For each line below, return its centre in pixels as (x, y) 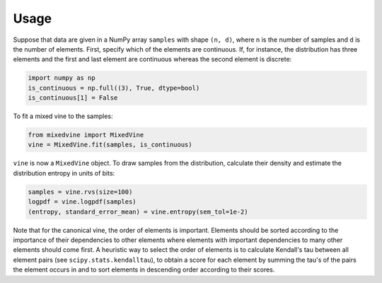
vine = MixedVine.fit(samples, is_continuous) (110, 145)
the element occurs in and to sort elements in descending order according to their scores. (144, 270)
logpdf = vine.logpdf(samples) (82, 202)
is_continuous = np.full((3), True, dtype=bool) (114, 88)
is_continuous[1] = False (73, 98)
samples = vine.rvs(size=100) (80, 192)
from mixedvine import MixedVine (86, 135)
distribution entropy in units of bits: (64, 173)
